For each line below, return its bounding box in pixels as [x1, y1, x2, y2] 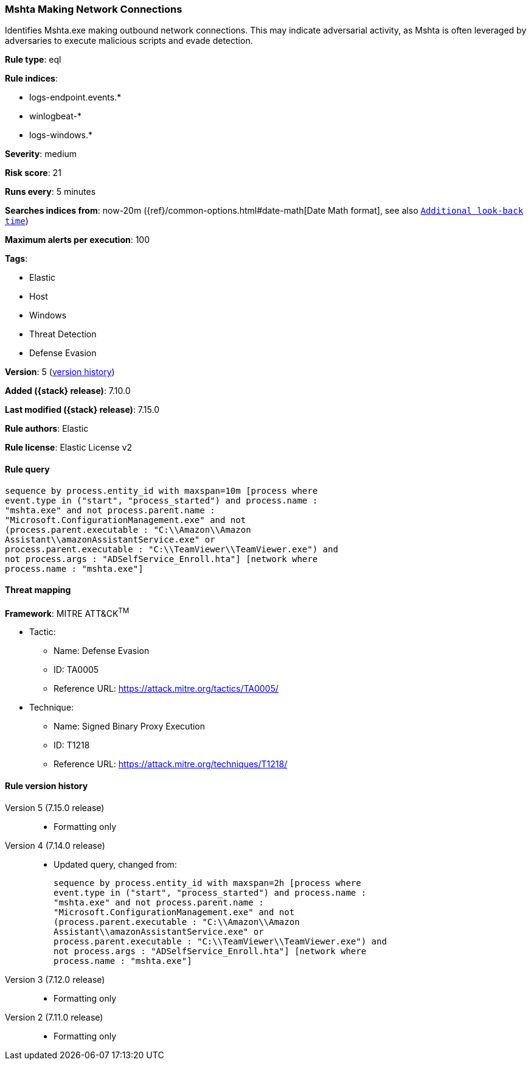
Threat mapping [5, 585, 71, 596]
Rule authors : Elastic [5, 423, 89, 434]
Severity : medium [5, 149, 77, 160]
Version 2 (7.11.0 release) [5, 1011, 103, 1022]
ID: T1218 [54, 740, 90, 751]
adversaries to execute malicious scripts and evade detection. [5, 35, 253, 46]
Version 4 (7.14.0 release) [5, 840, 105, 851]
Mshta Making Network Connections [5, 3, 182, 15]
